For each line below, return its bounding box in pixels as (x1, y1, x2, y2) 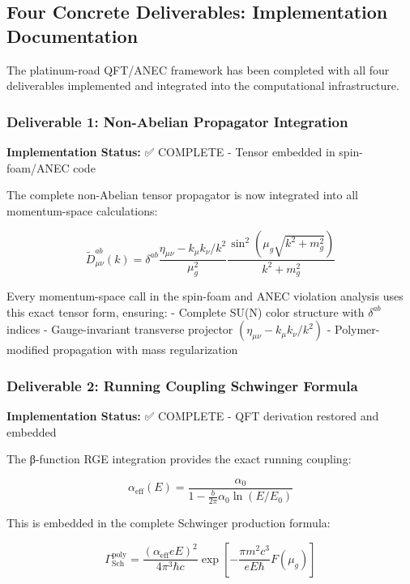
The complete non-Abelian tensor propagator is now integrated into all (6, 186, 358, 203)
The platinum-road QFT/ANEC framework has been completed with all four (6, 61, 390, 78)
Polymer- (335, 321, 380, 338)
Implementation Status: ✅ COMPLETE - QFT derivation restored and (6, 407, 379, 424)
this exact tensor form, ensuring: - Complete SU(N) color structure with (6, 303, 365, 320)
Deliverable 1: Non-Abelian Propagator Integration (6, 111, 348, 131)
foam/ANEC (6, 159, 70, 176)
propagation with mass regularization (53, 341, 238, 358)
